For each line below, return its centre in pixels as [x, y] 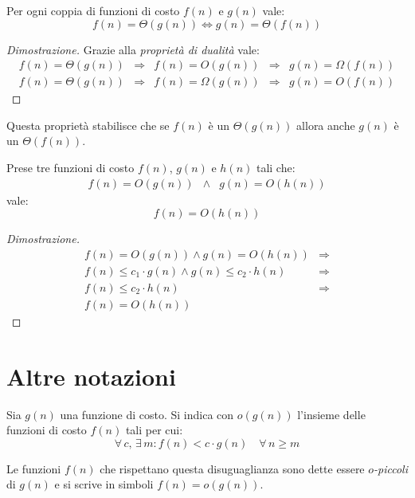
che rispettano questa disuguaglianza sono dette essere [232, 468]
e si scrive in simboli [104, 484]
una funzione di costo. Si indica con [147, 414]
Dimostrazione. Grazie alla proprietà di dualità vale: [133, 49]
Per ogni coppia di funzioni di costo [93, 10]
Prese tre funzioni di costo [70, 168]
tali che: [276, 168]
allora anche [326, 125]
